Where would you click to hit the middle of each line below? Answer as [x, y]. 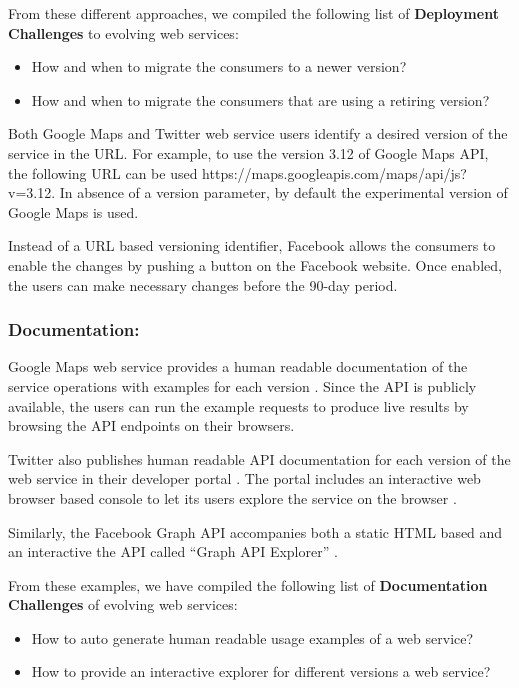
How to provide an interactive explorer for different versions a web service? [261, 671]
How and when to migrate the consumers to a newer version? [219, 66]
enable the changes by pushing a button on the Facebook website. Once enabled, [255, 264]
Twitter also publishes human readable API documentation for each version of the [259, 458]
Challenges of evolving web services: [123, 604]
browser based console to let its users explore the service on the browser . [232, 497]
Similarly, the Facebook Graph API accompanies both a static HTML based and [255, 531]
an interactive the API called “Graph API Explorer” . [173, 551]
